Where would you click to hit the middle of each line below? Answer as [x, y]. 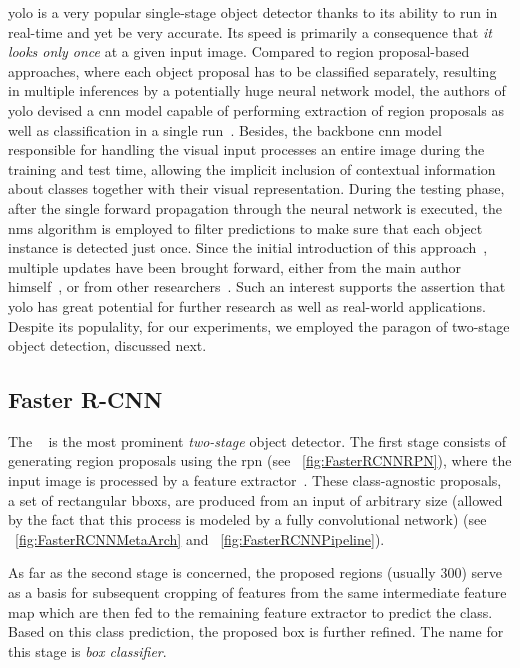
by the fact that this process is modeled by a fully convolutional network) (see [247, 519]
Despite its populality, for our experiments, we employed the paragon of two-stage [259, 325]
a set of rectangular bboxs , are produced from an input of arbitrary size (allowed [255, 499]
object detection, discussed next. [107, 345]
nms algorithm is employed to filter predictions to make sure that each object [245, 227]
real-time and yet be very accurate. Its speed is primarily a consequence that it [250, 31]
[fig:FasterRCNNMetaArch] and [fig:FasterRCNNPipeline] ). [200, 538]
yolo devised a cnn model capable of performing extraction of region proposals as [256, 109]
